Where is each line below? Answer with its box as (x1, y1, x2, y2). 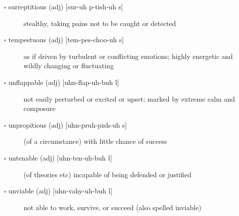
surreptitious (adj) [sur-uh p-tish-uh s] (8, 1, 123, 11)
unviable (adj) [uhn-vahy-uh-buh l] (8, 186, 112, 196)
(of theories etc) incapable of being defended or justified (24, 169, 192, 179)
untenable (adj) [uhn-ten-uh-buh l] (8, 152, 112, 162)
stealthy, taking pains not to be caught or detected (24, 18, 176, 28)
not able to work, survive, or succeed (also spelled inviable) (24, 202, 202, 212)
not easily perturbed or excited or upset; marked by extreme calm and (24, 93, 235, 104)
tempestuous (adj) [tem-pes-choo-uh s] (8, 34, 124, 45)
